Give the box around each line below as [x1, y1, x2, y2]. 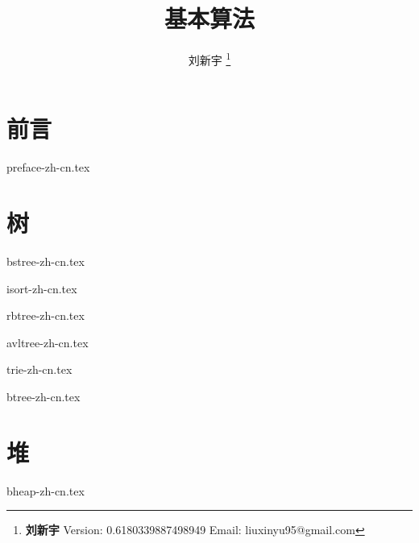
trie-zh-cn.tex [6, 361, 73, 378]
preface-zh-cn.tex [6, 159, 90, 176]
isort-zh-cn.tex [6, 280, 77, 296]
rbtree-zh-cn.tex [6, 307, 85, 324]
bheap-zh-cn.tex [6, 482, 85, 499]
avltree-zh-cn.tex [6, 334, 89, 350]
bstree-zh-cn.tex [6, 253, 85, 270]
